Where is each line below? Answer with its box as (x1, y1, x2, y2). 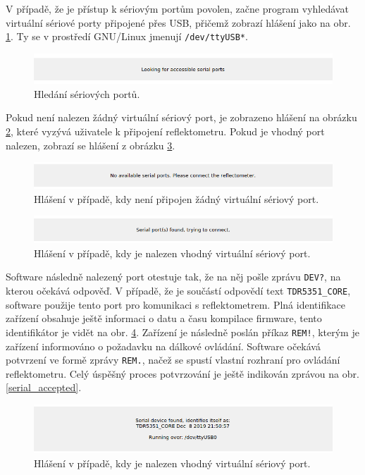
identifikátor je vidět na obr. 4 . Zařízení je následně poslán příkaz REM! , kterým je (6, 324, 359, 339)
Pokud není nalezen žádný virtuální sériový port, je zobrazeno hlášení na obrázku (6, 110, 357, 125)
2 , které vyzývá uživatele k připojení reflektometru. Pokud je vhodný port (6, 123, 325, 138)
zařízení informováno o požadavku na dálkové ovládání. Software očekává (6, 338, 321, 353)
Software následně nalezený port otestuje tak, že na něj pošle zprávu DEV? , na (6, 269, 341, 284)
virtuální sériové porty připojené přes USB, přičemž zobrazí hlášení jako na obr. (6, 15, 351, 30)
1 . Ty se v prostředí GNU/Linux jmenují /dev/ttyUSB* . (6, 29, 248, 44)
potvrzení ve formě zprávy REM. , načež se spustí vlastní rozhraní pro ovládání (6, 352, 340, 367)
